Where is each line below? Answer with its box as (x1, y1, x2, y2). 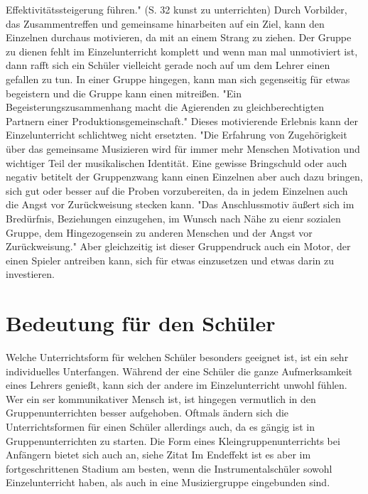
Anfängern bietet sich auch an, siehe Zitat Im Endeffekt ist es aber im (6, 447, 311, 462)
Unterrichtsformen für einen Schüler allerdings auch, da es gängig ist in (6, 419, 315, 434)
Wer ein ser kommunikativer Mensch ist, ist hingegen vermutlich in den (6, 391, 316, 406)
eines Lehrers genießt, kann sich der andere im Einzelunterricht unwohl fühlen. (6, 377, 347, 392)
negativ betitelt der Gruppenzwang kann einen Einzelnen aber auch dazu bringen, (6, 169, 363, 184)
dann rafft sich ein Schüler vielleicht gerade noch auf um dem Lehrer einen (6, 58, 330, 73)
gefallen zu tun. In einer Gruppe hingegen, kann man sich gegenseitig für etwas (6, 71, 350, 86)
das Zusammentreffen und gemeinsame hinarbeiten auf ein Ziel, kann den (6, 16, 325, 31)
